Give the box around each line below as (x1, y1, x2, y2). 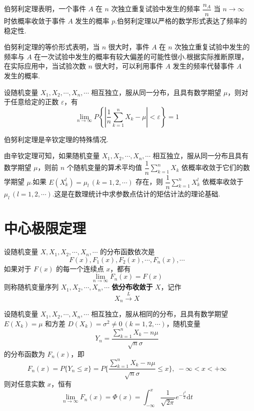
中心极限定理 (4, 218, 86, 238)
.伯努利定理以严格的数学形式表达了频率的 (115, 16, 247, 26)
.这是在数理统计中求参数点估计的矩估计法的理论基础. (52, 189, 220, 199)
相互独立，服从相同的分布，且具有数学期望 (91, 309, 228, 319)
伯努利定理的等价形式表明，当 (4, 42, 100, 52)
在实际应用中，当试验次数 (4, 61, 86, 71)
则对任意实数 (4, 379, 45, 389)
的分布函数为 (4, 348, 45, 359)
